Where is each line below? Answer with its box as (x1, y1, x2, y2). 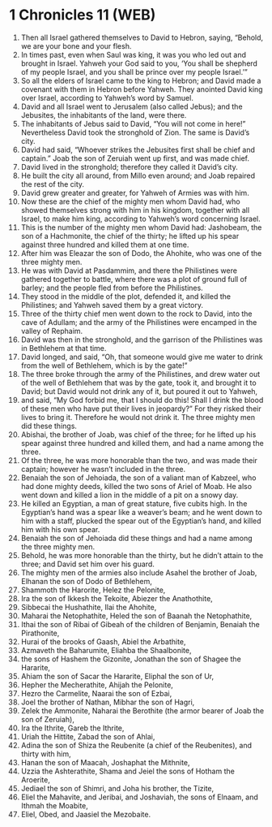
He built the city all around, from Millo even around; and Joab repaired (20, 171, 256, 180)
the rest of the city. (20, 179, 84, 188)
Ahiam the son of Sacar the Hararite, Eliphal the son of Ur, (20, 671, 214, 681)
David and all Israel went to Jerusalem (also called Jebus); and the (20, 102, 243, 111)
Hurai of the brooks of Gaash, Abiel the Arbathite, (20, 636, 186, 647)
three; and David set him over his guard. (20, 559, 155, 569)
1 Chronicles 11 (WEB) (9, 6, 156, 24)
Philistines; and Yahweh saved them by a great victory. (20, 300, 204, 310)
